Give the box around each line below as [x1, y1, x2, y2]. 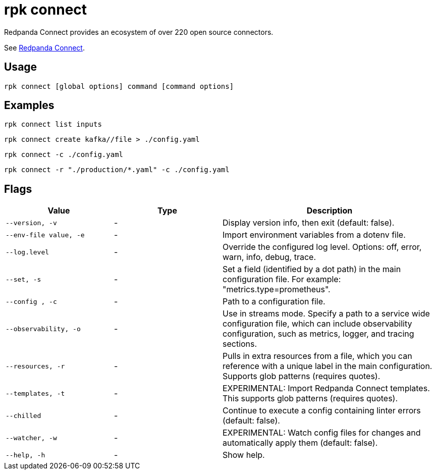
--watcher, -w [6, 434, 57, 442]
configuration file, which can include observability [223, 319, 412, 329]
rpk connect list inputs [4, 120, 102, 129]
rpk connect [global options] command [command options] [4, 82, 234, 90]
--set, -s [6, 275, 41, 283]
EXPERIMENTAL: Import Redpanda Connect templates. [223, 383, 430, 394]
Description [306, 205, 353, 216]
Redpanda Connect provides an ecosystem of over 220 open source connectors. [4, 27, 274, 36]
